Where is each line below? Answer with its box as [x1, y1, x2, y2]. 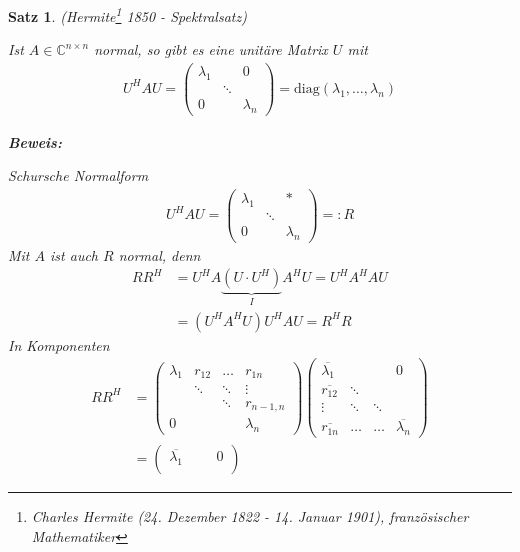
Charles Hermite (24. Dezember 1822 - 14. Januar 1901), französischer [31, 506, 469, 527]
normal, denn [118, 244, 201, 265]
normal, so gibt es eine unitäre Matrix [94, 39, 328, 60]
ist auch [50, 244, 98, 265]
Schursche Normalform [8, 165, 149, 186]
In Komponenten [8, 334, 110, 355]
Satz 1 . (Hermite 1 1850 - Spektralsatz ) [8, 3, 247, 26]
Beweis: [8, 131, 62, 152]
